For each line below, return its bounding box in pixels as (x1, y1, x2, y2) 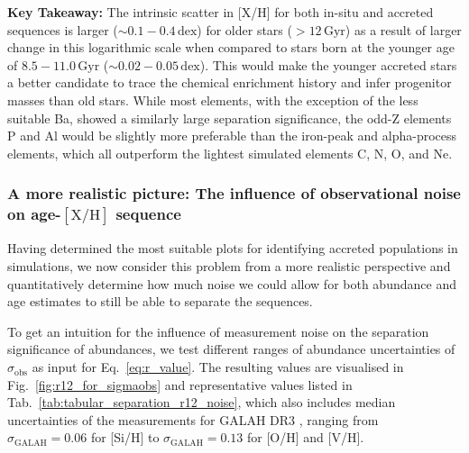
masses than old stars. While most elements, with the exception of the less (7, 90, 418, 109)
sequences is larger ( (7, 20, 118, 39)
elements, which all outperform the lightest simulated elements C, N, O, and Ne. (7, 143, 453, 162)
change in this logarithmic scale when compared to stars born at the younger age (7, 38, 455, 57)
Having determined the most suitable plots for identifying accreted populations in (7, 239, 458, 258)
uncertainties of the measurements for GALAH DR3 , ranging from (7, 410, 379, 429)
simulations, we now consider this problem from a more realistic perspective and (7, 257, 451, 276)
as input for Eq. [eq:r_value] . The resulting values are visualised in (32, 358, 404, 376)
